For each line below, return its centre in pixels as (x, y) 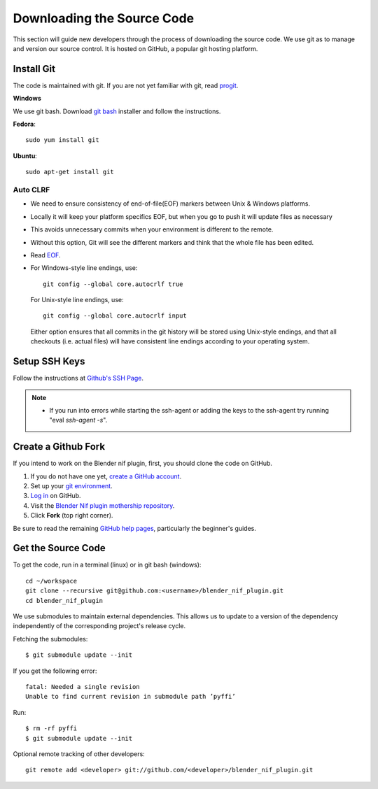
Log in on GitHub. (56, 496)
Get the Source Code (59, 548)
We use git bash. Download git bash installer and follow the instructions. (117, 111)
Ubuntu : (25, 156)
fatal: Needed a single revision (83, 687)
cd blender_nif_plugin (64, 600)
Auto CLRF (31, 190)
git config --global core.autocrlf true (113, 284)
